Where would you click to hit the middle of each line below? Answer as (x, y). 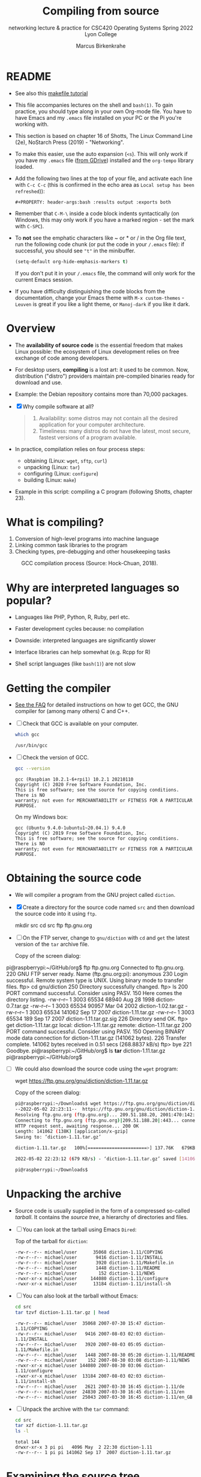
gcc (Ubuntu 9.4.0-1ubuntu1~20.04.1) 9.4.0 (70, 828)
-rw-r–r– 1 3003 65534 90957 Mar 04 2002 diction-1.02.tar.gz (107, 1006)
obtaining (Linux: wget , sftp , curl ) (65, 461)
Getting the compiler (58, 688)
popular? (29, 600)
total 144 (27, 1442)
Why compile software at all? (58, 406)
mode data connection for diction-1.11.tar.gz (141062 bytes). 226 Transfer (97, 1038)
